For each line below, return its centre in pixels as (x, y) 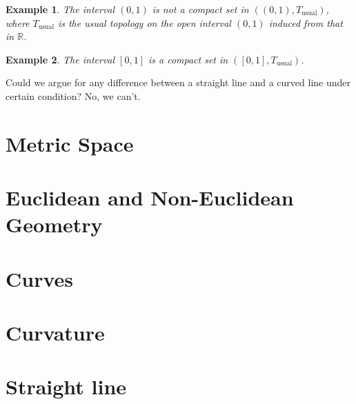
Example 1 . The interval (60, 9)
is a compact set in (188, 59)
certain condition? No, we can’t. (73, 95)
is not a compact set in (200, 9)
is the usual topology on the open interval (144, 22)
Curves (40, 278)
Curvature (55, 333)
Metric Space (70, 143)
